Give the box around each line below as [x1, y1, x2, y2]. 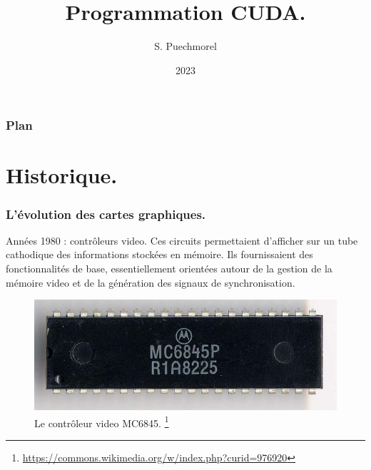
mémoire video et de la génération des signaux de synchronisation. [6, 275, 295, 290]
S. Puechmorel [154, 39, 217, 53]
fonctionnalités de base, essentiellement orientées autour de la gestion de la [6, 261, 332, 276]
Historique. [6, 160, 118, 190]
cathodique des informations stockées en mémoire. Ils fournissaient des [6, 247, 313, 262]
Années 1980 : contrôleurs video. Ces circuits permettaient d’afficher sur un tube [6, 233, 358, 247]
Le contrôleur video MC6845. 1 [34, 413, 169, 430]
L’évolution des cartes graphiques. [6, 205, 206, 223]
